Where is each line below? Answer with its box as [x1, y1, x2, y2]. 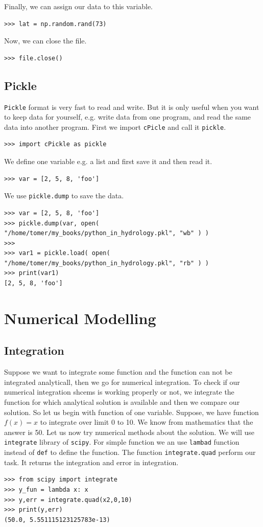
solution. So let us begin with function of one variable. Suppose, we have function [4, 406, 259, 417]
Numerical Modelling [4, 307, 156, 328]
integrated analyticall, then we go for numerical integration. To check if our [4, 376, 240, 387]
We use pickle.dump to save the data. [4, 190, 124, 201]
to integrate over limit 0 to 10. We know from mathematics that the [40, 417, 253, 427]
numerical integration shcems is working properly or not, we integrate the [4, 386, 234, 397]
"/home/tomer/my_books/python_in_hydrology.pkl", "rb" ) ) [4, 259, 209, 267]
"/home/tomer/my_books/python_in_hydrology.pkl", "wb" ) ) [4, 230, 209, 237]
